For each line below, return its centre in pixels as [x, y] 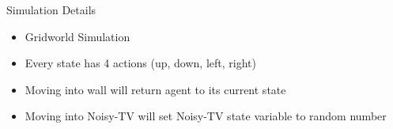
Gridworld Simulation [77, 36]
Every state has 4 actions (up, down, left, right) [140, 63]
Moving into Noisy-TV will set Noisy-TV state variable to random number [206, 116]
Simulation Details [51, 9]
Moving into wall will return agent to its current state [155, 89]
